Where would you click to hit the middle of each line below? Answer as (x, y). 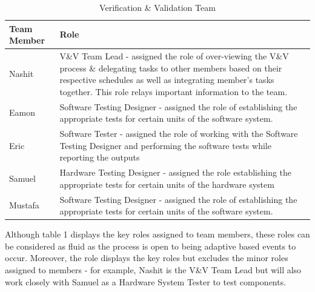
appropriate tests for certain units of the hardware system (167, 184)
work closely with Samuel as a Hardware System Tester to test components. (146, 281)
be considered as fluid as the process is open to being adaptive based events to (151, 246)
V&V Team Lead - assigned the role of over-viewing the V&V (174, 56)
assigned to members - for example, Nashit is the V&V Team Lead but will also (153, 270)
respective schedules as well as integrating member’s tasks (167, 80)
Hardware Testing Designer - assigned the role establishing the (176, 172)
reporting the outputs (100, 157)
